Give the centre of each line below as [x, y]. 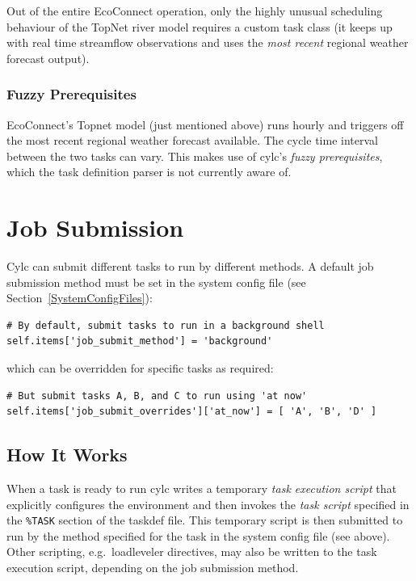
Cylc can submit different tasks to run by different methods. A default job [190, 266]
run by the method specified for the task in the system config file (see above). [198, 535]
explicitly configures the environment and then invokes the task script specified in [208, 504]
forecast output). [48, 58]
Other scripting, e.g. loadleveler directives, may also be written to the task [192, 552]
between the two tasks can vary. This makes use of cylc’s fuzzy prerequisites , [195, 156]
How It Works [67, 455]
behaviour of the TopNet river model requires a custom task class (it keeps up [200, 26]
